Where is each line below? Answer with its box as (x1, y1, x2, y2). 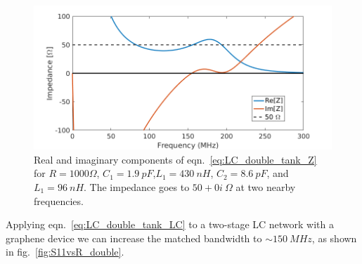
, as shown (311, 230, 357, 245)
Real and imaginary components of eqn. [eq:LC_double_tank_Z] (34, 152, 317, 166)
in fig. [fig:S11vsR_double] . (6, 244, 124, 259)
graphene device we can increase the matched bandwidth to (6, 230, 262, 245)
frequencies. (34, 193, 84, 208)
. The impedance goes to (84, 179, 190, 194)
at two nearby (235, 179, 296, 194)
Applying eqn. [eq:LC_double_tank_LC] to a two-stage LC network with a (6, 217, 335, 232)
